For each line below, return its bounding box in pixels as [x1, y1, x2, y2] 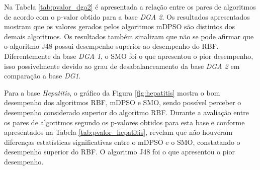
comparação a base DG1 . [4, 70, 81, 81]
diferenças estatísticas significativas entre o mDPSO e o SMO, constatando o [4, 136, 240, 147]
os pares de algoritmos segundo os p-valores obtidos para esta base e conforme [4, 117, 245, 127]
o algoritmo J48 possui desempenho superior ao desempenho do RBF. [4, 41, 219, 51]
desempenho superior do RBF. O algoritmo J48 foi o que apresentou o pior [4, 146, 235, 157]
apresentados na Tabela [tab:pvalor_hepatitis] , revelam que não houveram [4, 127, 233, 137]
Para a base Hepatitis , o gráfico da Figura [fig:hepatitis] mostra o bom [4, 87, 220, 98]
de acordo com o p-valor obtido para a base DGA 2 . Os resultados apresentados [4, 11, 250, 22]
